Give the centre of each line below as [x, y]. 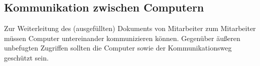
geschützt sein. [26, 57]
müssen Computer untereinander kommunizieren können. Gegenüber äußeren [122, 38]
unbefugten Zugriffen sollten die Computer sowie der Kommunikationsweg [118, 48]
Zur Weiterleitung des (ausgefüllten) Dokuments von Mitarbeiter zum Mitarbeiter [130, 28]
